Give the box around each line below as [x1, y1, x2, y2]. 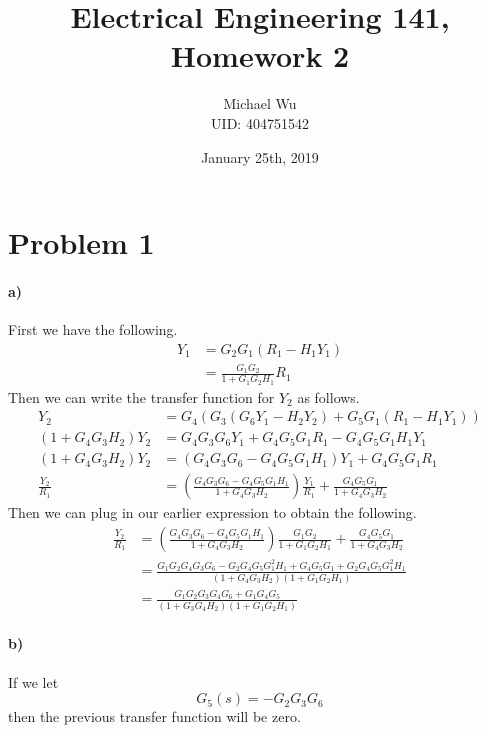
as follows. [297, 386, 360, 407]
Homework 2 [170, 35, 350, 76]
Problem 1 [8, 222, 155, 263]
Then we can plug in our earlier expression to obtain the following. [8, 502, 417, 523]
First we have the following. [8, 319, 178, 340]
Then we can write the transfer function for [8, 386, 275, 407]
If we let [8, 671, 59, 692]
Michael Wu [223, 93, 297, 114]
